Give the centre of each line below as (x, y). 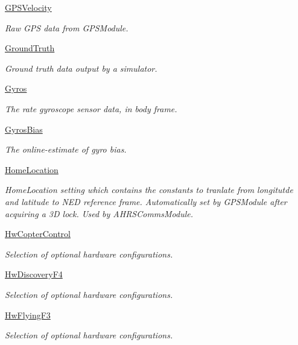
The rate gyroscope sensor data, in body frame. (91, 108)
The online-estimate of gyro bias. (66, 149)
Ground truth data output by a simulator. (81, 68)
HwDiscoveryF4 (34, 274)
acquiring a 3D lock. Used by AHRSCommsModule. (99, 213)
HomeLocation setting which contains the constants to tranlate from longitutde (149, 190)
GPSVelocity (28, 7)
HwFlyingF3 (28, 315)
